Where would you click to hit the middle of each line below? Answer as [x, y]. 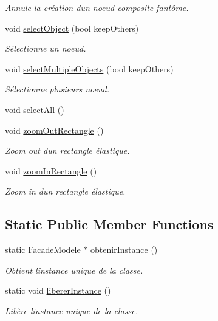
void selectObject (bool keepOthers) [72, 28]
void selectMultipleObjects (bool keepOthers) [89, 68]
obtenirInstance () [124, 250]
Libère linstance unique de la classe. [72, 310]
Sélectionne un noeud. [46, 48]
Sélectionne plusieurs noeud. [57, 89]
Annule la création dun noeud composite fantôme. [97, 7]
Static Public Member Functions [109, 224]
